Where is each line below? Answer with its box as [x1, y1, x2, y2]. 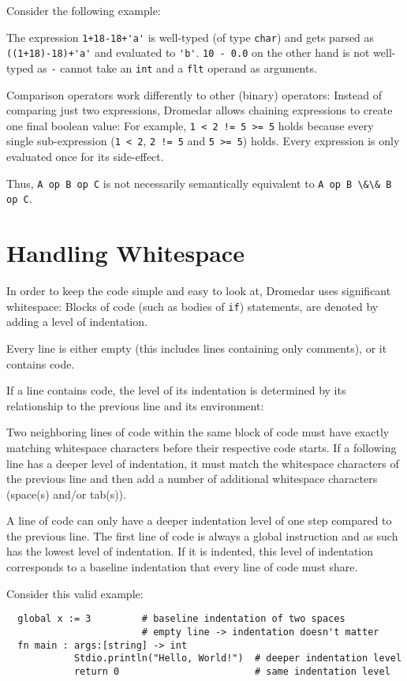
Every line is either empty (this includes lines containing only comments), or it [6, 339, 387, 356]
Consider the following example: [6, 2, 161, 18]
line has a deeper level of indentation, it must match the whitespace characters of [6, 455, 399, 471]
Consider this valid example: [6, 585, 144, 601]
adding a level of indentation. [6, 313, 147, 330]
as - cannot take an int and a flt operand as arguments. [37, 59, 317, 76]
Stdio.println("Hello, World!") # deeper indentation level [73, 653, 402, 664]
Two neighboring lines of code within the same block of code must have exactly [6, 424, 390, 440]
